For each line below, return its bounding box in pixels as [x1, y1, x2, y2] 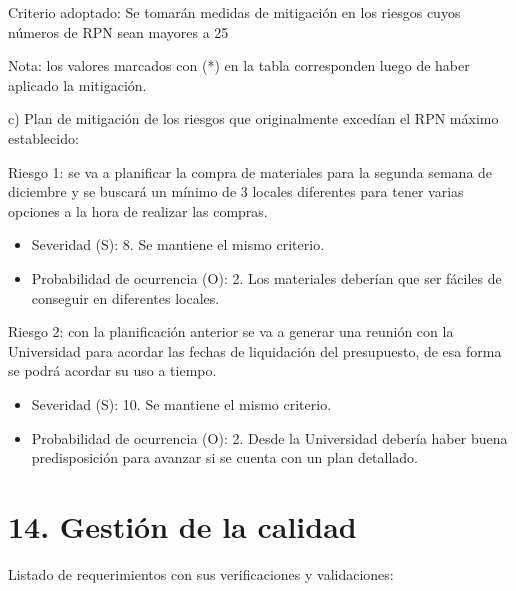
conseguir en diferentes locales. [31, 287, 220, 308]
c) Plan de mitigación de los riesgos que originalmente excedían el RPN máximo [8, 108, 499, 129]
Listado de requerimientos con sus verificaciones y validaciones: [8, 563, 394, 584]
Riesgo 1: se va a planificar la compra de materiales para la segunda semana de [8, 161, 493, 182]
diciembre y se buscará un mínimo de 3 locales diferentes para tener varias [8, 181, 464, 202]
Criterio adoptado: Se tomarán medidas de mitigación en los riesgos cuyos [8, 2, 461, 22]
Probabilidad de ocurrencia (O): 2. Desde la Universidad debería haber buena [31, 427, 508, 448]
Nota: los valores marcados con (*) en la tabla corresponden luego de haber [8, 55, 470, 76]
